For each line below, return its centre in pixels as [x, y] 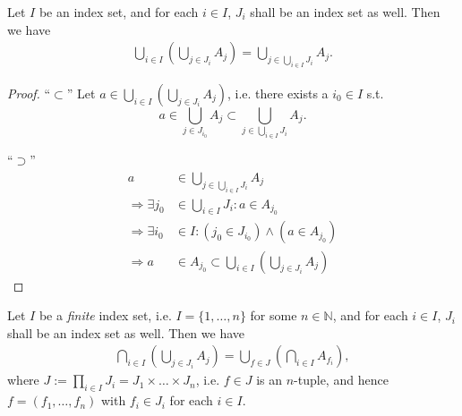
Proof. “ [29, 93]
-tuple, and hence [341, 380]
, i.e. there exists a [278, 93]
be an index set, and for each [119, 12]
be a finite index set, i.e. [105, 315]
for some [274, 315]
